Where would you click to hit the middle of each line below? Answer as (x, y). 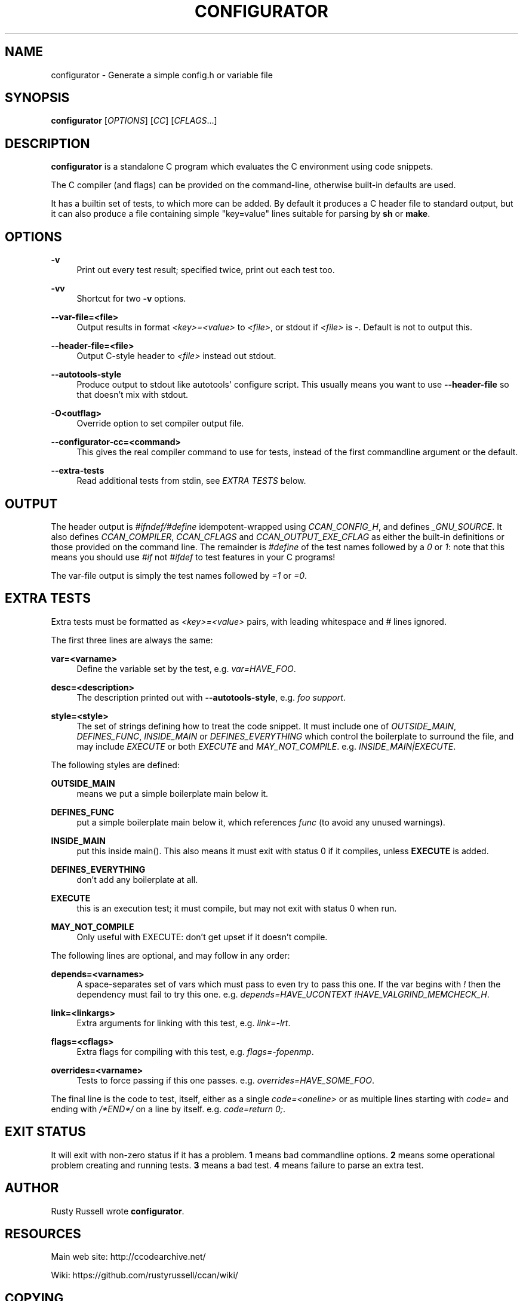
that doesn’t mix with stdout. (133, 395)
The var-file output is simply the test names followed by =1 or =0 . (179, 575)
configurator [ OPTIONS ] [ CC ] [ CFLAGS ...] (134, 121)
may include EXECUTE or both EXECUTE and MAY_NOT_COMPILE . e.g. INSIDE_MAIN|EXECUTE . (266, 746)
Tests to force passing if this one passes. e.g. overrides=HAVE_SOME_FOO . (226, 1080)
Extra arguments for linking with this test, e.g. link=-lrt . (184, 1023)
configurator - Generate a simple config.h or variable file (162, 75)
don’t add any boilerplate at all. (137, 879)
